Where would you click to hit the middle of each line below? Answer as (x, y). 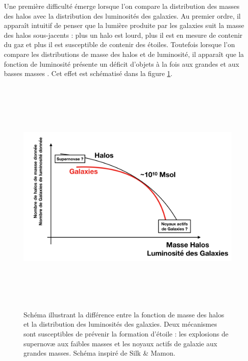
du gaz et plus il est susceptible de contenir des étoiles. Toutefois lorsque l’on (120, 44)
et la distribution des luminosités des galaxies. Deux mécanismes (120, 324)
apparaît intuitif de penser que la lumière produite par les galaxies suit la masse (124, 25)
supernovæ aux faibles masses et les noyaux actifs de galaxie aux (121, 343)
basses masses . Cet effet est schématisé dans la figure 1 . (88, 73)
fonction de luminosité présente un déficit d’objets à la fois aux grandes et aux (122, 64)
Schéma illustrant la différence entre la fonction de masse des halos (124, 314)
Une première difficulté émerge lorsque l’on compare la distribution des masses (122, 6)
